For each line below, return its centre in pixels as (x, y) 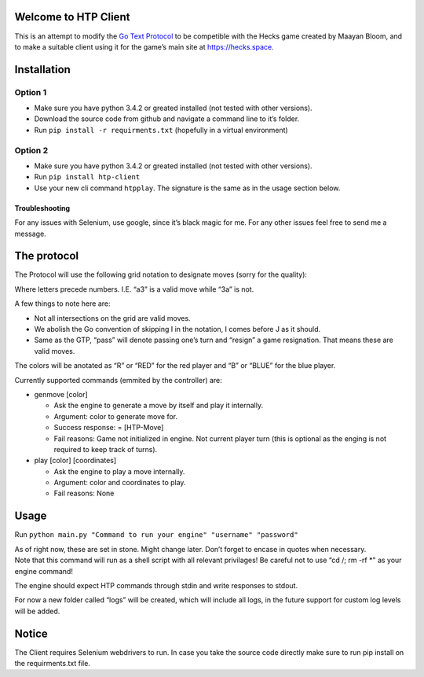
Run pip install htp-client (87, 177)
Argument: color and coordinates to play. (120, 483)
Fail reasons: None (84, 493)
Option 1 (31, 92)
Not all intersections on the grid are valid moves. (113, 318)
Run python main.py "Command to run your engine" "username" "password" (156, 535)
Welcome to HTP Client (72, 17)
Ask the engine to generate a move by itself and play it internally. (158, 406)
